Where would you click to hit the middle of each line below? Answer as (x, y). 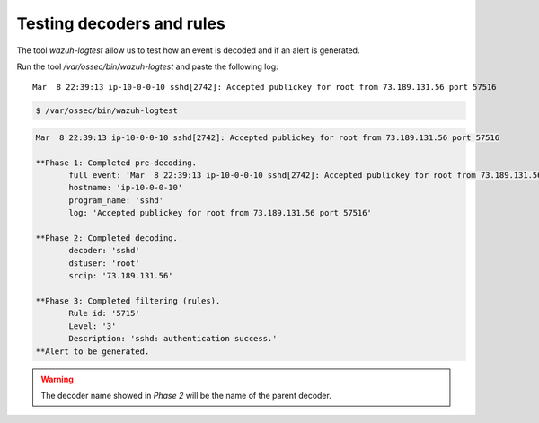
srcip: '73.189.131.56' (121, 276)
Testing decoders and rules (121, 23)
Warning (57, 379)
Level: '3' (93, 326)
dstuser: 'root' (105, 263)
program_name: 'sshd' (116, 200)
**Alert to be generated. (93, 351)
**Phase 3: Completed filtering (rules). (128, 300)
